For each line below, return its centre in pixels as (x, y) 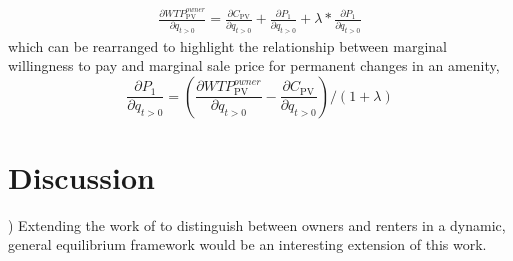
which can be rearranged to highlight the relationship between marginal (227, 45)
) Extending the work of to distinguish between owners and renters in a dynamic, (257, 224)
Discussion (81, 176)
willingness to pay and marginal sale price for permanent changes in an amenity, (254, 65)
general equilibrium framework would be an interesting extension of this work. (247, 244)
